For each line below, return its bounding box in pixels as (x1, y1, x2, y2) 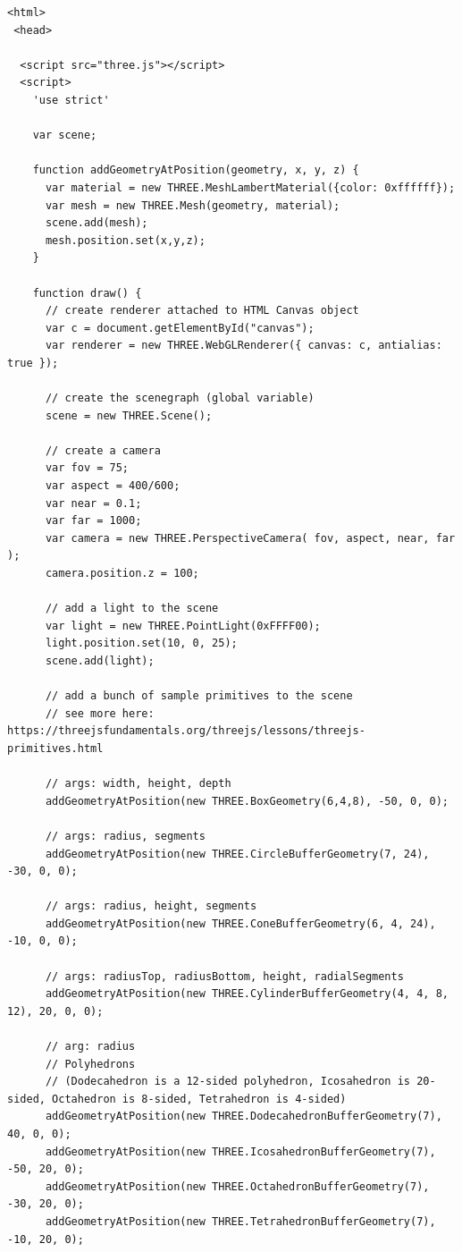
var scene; (32, 129, 97, 142)
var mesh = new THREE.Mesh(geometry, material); (45, 199, 340, 212)
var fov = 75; (45, 461, 130, 475)
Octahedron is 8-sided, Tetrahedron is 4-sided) (52, 1092, 347, 1105)
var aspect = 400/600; (45, 479, 181, 493)
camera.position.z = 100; (45, 567, 199, 579)
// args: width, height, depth (45, 777, 231, 791)
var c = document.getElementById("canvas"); (45, 321, 315, 334)
